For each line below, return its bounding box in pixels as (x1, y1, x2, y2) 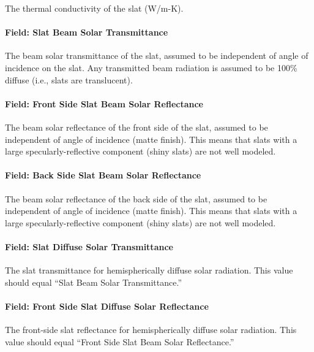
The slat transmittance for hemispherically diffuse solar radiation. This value (5, 264, 293, 277)
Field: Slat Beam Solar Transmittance (5, 26, 168, 39)
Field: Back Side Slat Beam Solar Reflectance (5, 169, 201, 182)
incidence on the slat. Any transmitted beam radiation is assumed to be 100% (5, 61, 297, 74)
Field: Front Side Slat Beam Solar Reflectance (5, 97, 203, 110)
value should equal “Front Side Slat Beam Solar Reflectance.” (5, 335, 234, 348)
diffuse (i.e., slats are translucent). (5, 73, 133, 86)
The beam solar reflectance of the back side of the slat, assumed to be (5, 192, 267, 205)
